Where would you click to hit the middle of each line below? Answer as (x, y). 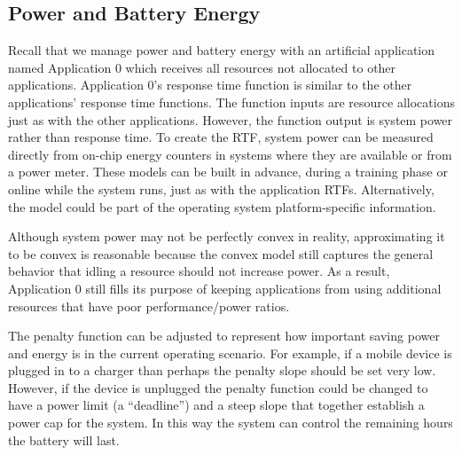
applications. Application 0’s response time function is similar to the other (210, 85)
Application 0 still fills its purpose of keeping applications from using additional (225, 288)
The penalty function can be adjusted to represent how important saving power (224, 336)
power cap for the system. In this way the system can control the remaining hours (231, 423)
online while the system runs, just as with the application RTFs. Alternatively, (221, 188)
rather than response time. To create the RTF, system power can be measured (221, 137)
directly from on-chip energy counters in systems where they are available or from (230, 154)
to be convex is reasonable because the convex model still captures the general (221, 253)
